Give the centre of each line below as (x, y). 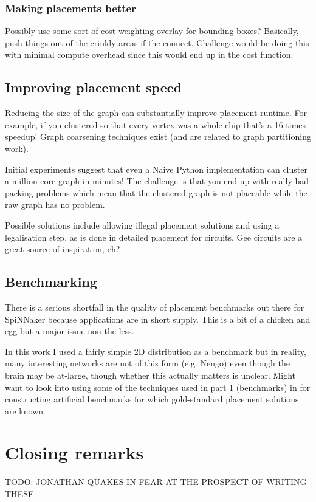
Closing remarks (74, 452)
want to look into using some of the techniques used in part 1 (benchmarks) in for (158, 387)
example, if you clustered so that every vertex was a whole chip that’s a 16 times (156, 124)
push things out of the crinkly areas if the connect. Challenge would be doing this (157, 42)
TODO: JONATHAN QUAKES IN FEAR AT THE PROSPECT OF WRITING (156, 482)
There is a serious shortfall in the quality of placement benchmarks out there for (155, 307)
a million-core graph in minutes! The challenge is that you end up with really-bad (157, 181)
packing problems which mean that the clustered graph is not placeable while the (156, 192)
